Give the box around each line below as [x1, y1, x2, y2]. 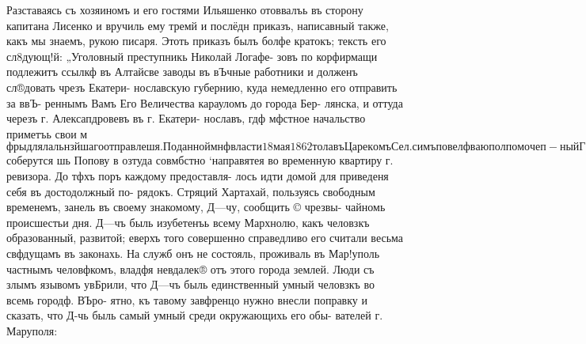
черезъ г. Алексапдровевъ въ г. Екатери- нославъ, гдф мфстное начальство [6, 110, 366, 127]
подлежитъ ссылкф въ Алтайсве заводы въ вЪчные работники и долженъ [6, 63, 358, 80]
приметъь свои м [6, 125, 88, 142]
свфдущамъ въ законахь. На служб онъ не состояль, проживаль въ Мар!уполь [6, 244, 380, 261]
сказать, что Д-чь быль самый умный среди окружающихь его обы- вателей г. [6, 307, 383, 323]
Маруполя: [6, 322, 58, 338]
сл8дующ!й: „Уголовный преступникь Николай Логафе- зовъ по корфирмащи [6, 47, 378, 64]
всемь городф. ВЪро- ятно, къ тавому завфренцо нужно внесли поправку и [6, 291, 367, 308]
